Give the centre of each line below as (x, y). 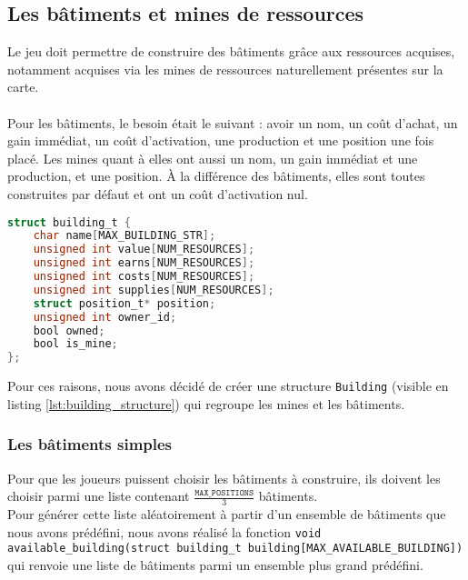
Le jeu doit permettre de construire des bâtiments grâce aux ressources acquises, (231, 51)
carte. (23, 87)
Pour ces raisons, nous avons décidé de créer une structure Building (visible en (228, 386)
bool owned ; (69, 330)
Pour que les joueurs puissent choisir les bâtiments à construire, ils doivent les (224, 478)
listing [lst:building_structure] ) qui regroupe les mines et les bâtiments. (206, 403)
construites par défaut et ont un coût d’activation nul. (158, 193)
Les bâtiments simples (90, 444)
